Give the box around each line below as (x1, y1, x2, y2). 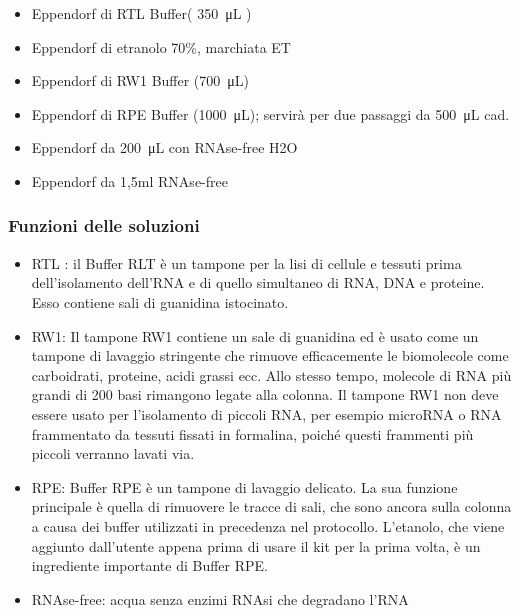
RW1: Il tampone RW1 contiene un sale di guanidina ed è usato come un (31, 325, 479, 346)
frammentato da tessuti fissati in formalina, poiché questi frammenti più (31, 423, 474, 444)
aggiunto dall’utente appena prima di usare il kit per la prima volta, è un (31, 535, 481, 556)
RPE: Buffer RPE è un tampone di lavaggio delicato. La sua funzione (31, 476, 458, 497)
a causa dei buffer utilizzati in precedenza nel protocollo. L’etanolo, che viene (31, 515, 505, 536)
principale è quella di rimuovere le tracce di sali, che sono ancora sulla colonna (31, 496, 512, 517)
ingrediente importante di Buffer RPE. (31, 555, 268, 576)
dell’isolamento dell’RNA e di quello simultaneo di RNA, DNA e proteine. (31, 272, 485, 293)
